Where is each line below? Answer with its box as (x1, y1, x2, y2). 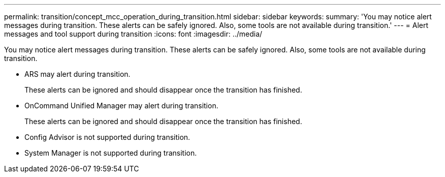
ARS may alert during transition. (24, 70, 131, 78)
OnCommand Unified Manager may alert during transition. (24, 101, 218, 110)
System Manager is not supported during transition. (24, 149, 197, 157)
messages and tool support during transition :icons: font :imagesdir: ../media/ (4, 29, 263, 38)
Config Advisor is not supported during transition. (24, 133, 190, 141)
